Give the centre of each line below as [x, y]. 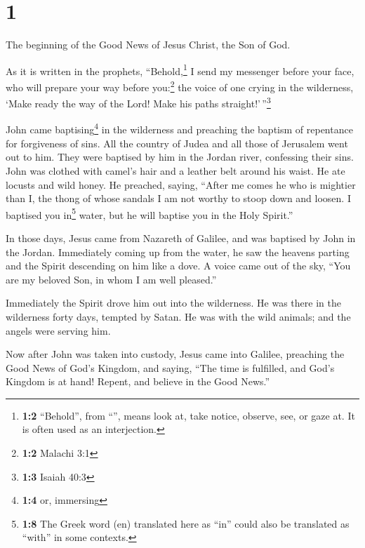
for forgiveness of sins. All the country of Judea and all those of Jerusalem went [177, 143]
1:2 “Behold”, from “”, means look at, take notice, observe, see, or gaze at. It [188, 415]
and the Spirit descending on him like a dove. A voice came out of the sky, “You [178, 266]
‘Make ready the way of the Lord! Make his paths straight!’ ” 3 [138, 102]
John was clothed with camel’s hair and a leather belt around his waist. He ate [175, 170]
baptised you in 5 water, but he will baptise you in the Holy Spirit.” [150, 213]
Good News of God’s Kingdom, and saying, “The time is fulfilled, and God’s [170, 367]
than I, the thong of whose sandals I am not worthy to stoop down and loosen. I [178, 198]
